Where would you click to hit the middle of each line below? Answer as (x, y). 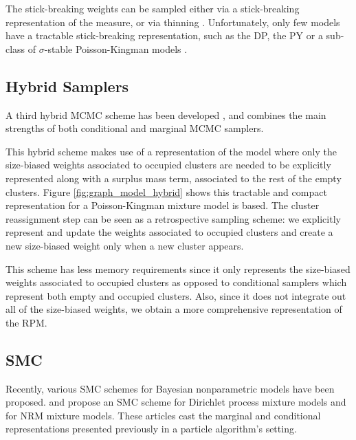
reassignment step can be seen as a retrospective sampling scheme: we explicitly (173, 218)
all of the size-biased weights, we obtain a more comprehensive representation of (174, 309)
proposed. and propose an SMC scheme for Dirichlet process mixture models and (176, 402)
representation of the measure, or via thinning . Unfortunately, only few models (173, 22)
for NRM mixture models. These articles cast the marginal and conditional (163, 415)
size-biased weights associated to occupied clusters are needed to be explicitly (168, 165)
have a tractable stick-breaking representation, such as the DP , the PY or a (164, 35)
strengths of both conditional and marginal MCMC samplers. (135, 128)
